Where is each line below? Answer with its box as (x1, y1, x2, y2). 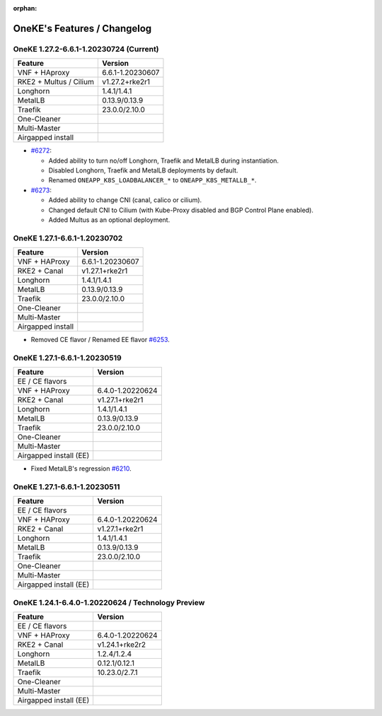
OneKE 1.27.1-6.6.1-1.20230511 (13, 481, 120, 491)
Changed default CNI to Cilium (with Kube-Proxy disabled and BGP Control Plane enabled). (48, 206, 314, 214)
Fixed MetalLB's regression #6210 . (30, 464, 132, 473)
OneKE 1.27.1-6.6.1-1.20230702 (13, 233, 123, 243)
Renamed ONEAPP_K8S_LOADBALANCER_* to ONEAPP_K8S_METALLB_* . (48, 176, 257, 184)
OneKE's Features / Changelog (13, 22, 152, 35)
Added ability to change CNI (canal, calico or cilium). (48, 196, 202, 204)
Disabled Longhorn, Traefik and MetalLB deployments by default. (48, 166, 238, 175)
